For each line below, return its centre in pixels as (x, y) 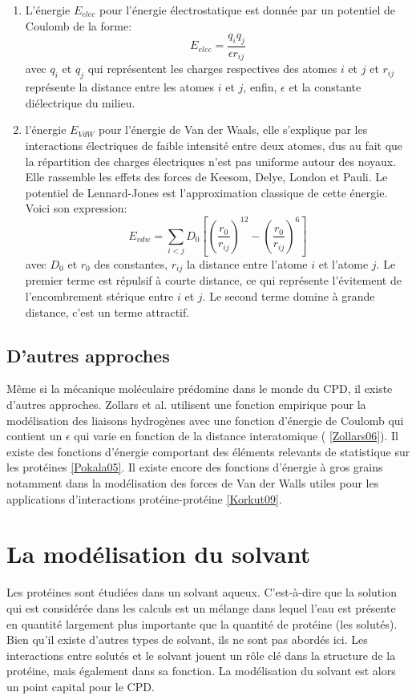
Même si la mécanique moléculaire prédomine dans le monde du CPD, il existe (200, 388)
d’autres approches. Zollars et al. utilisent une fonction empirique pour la (186, 405)
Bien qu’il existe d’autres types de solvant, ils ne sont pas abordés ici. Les (187, 639)
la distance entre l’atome (247, 264)
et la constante (325, 87)
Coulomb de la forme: (79, 25)
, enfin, (260, 87)
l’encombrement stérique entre (99, 296)
